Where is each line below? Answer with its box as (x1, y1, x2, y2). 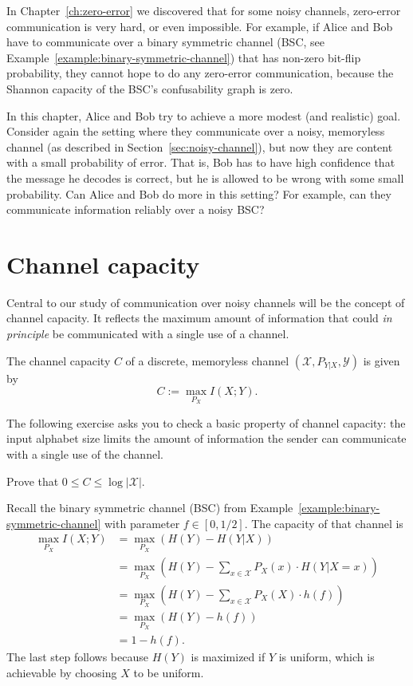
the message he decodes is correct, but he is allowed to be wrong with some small (6, 169, 404, 186)
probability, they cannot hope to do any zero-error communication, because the (6, 65, 394, 81)
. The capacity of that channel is (244, 514, 403, 531)
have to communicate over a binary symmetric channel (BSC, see (6, 34, 325, 50)
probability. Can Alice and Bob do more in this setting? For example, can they (6, 185, 391, 202)
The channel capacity (6, 352, 111, 369)
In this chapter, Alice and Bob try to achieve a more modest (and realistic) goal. (6, 107, 401, 124)
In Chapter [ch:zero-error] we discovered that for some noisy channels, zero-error (6, 2, 401, 18)
